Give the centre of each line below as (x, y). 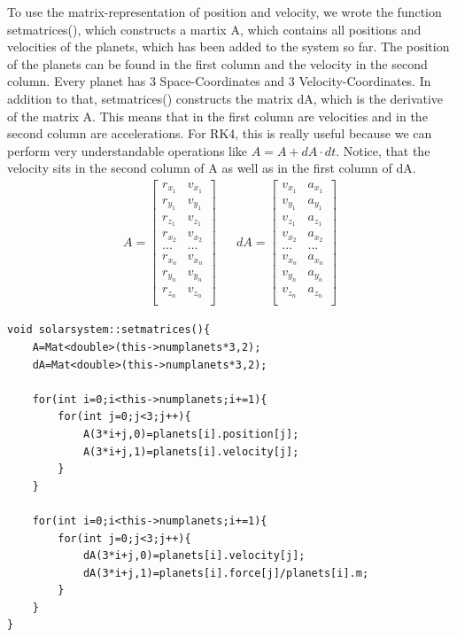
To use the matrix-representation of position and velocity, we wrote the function (225, 12)
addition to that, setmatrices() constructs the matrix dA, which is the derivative (225, 98)
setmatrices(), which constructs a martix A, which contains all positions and (214, 29)
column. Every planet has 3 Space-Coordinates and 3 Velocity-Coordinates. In (219, 81)
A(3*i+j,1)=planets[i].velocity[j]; (191, 451)
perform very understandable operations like (128, 150)
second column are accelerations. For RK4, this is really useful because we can (220, 133)
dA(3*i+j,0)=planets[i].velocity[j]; (194, 556)
